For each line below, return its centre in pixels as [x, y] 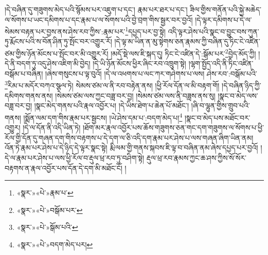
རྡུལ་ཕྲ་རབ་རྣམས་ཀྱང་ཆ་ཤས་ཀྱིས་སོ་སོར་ [196, 157]
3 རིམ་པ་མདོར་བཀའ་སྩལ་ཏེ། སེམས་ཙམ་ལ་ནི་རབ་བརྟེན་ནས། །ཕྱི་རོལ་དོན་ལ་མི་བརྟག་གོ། [112, 85]
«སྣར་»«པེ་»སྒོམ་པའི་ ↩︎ [47, 227]
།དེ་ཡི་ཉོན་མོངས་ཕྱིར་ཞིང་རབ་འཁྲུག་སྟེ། [139, 63]
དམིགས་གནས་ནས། [29, 95]
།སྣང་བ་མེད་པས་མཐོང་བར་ [217, 117]
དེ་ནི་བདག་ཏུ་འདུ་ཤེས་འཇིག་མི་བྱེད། [48, 63]
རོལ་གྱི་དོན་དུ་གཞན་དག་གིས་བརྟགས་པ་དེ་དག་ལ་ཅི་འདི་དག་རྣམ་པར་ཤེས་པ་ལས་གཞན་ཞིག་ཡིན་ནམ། [129, 137]
